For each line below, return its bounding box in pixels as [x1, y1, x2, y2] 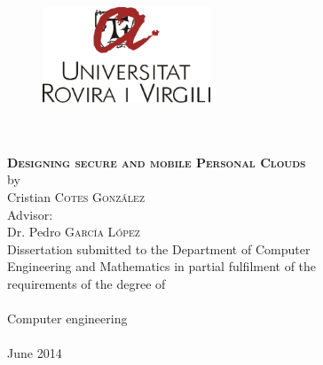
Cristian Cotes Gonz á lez [7, 187, 145, 206]
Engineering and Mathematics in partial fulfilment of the [7, 257, 317, 276]
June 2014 [7, 344, 62, 362]
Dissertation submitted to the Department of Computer [7, 239, 311, 258]
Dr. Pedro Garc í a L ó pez [7, 222, 140, 241]
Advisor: [7, 205, 53, 223]
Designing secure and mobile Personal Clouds [7, 152, 306, 171]
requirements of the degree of [7, 274, 166, 292]
